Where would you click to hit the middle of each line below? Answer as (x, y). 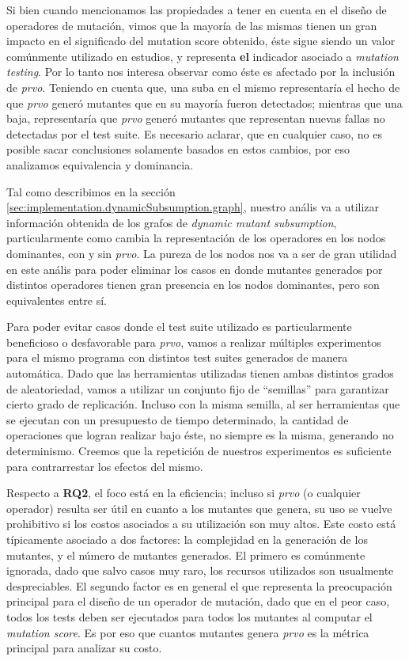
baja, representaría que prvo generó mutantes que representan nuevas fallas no (196, 118)
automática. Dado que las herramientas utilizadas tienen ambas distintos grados (200, 373)
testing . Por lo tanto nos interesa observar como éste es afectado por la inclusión (201, 72)
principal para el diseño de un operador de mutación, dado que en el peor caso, (198, 601)
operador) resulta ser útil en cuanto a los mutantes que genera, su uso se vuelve (199, 508)
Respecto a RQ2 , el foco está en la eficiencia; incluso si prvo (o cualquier (184, 493)
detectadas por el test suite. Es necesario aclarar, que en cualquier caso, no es (194, 133)
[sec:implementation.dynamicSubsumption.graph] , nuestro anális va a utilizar (193, 207)
